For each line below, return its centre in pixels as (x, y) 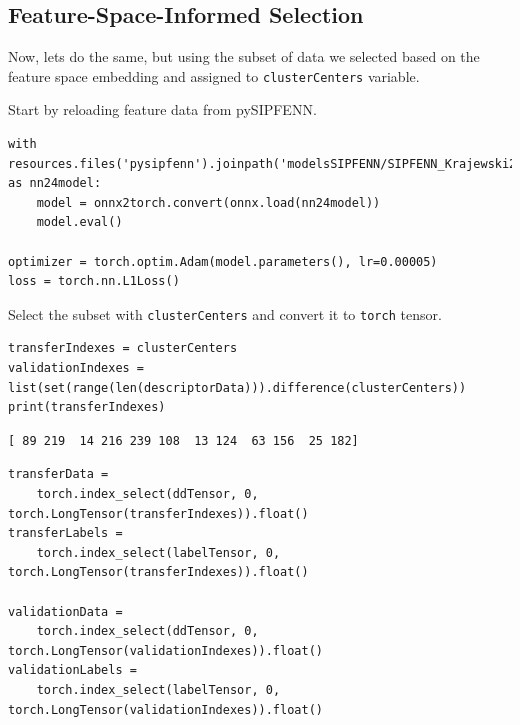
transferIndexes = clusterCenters (123, 348)
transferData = (58, 474)
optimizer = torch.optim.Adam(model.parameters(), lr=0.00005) (223, 261)
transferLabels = (65, 533)
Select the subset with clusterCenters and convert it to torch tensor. (225, 313)
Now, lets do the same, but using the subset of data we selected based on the (244, 56)
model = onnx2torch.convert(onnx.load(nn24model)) (208, 202)
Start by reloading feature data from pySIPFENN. (162, 109)
